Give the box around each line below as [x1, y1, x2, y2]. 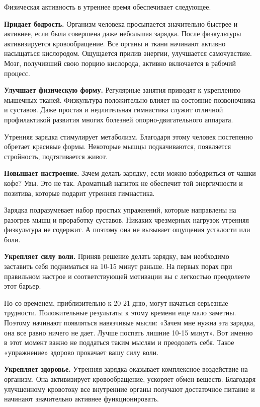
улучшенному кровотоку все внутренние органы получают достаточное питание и [4, 383, 255, 394]
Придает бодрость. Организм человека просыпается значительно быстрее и [4, 18, 238, 29]
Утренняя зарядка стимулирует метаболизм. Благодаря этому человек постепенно [4, 131, 253, 142]
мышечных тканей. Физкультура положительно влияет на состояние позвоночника [4, 94, 255, 105]
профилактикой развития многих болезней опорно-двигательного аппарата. [4, 114, 233, 124]
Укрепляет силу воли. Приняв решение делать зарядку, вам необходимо [4, 251, 229, 261]
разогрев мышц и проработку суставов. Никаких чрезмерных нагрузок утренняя [4, 214, 249, 225]
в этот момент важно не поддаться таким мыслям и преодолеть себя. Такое [4, 337, 234, 348]
